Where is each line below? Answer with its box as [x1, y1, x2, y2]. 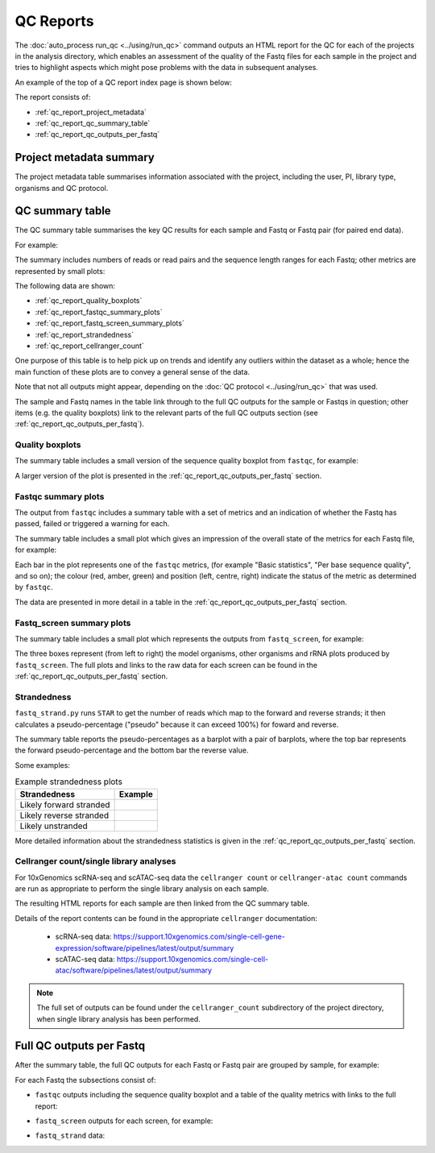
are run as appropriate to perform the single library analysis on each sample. [14, 884, 269, 894]
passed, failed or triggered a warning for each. [14, 519, 170, 529]
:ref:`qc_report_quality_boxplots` [35, 296, 143, 305]
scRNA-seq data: [55, 931, 112, 942]
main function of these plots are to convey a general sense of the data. [14, 367, 250, 376]
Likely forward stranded [19, 798, 110, 810]
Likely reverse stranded [19, 810, 109, 821]
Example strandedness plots [14, 776, 122, 787]
